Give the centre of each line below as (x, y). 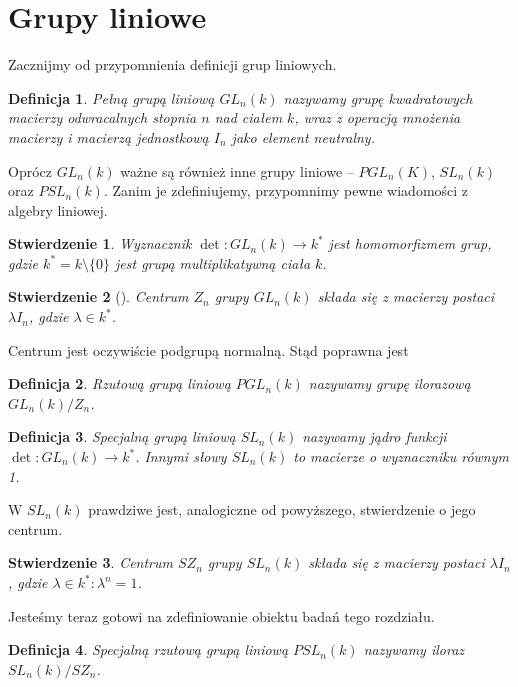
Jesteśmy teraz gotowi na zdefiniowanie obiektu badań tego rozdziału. (221, 615)
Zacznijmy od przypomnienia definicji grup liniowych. (172, 64)
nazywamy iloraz (414, 649)
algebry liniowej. (58, 209)
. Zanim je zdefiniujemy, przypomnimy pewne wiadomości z (286, 190)
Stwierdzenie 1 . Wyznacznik (100, 243)
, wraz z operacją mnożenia (377, 117)
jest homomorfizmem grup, (410, 243)
